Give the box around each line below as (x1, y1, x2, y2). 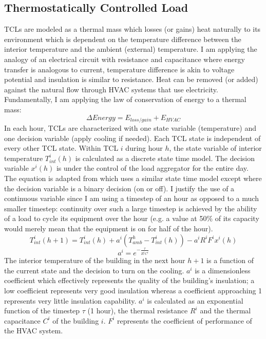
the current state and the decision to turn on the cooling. (4, 265, 184, 275)
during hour (125, 143, 163, 153)
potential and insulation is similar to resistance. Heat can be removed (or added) (4, 74, 258, 85)
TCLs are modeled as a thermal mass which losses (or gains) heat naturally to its (4, 24, 261, 34)
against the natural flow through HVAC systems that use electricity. (4, 84, 218, 94)
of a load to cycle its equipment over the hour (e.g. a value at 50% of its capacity (4, 213, 259, 224)
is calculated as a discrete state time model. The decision (75, 152, 255, 163)
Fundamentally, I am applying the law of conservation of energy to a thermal (4, 94, 246, 105)
